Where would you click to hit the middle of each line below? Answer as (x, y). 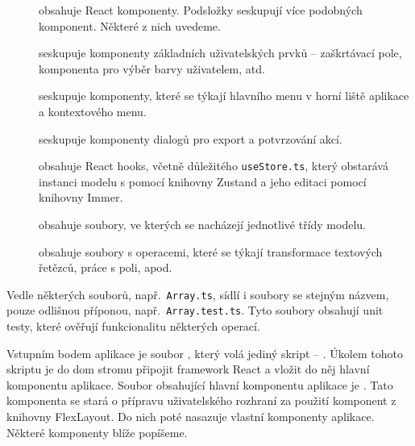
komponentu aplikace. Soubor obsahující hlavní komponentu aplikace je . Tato (200, 384)
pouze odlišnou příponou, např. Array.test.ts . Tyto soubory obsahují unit (195, 310)
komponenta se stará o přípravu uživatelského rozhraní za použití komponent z (201, 400)
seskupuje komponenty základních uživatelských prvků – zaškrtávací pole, (220, 53)
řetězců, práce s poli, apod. (106, 267)
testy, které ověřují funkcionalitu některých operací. (133, 326)
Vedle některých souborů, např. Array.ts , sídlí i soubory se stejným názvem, (198, 294)
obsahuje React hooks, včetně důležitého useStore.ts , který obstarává (214, 166)
